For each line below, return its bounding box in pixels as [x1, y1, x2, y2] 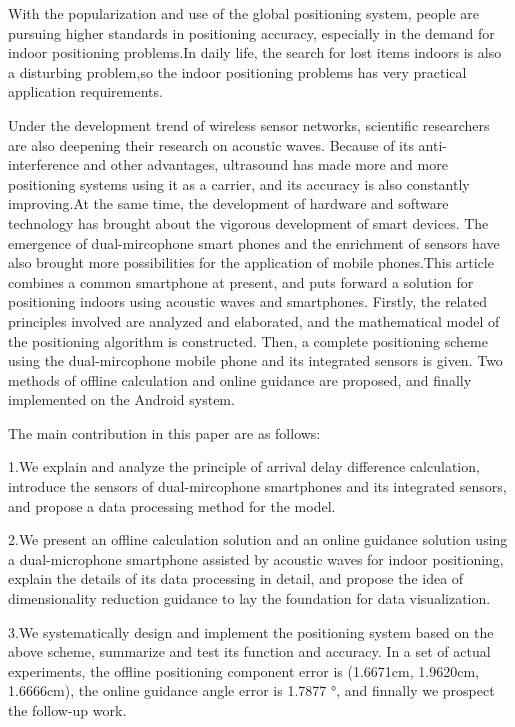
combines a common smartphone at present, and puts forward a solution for [8, 271, 474, 292]
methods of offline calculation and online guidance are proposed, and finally [8, 369, 472, 390]
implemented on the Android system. [8, 389, 235, 410]
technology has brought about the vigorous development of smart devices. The [8, 212, 489, 233]
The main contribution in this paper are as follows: [8, 422, 321, 443]
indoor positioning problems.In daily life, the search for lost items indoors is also [8, 42, 502, 63]
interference [8, 154, 79, 175]
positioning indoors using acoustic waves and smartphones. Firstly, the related [8, 291, 487, 312]
